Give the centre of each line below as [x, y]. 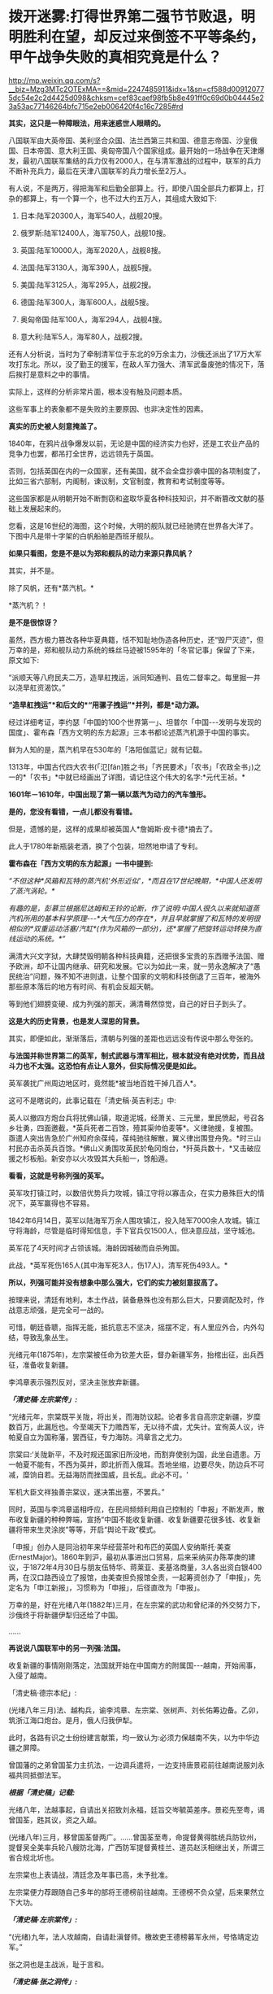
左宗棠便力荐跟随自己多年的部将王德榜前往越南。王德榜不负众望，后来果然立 [136, 1891]
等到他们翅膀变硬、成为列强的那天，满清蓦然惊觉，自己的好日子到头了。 [129, 1004]
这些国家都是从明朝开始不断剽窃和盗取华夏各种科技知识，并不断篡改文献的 [133, 498]
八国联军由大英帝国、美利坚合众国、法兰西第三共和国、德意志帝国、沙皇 [129, 140]
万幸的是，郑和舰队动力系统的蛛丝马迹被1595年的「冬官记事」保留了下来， [134, 650]
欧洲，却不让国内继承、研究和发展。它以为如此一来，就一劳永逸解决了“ [134, 966]
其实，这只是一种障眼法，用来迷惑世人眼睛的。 [87, 123]
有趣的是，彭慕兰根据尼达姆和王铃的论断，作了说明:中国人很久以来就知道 [131, 908]
